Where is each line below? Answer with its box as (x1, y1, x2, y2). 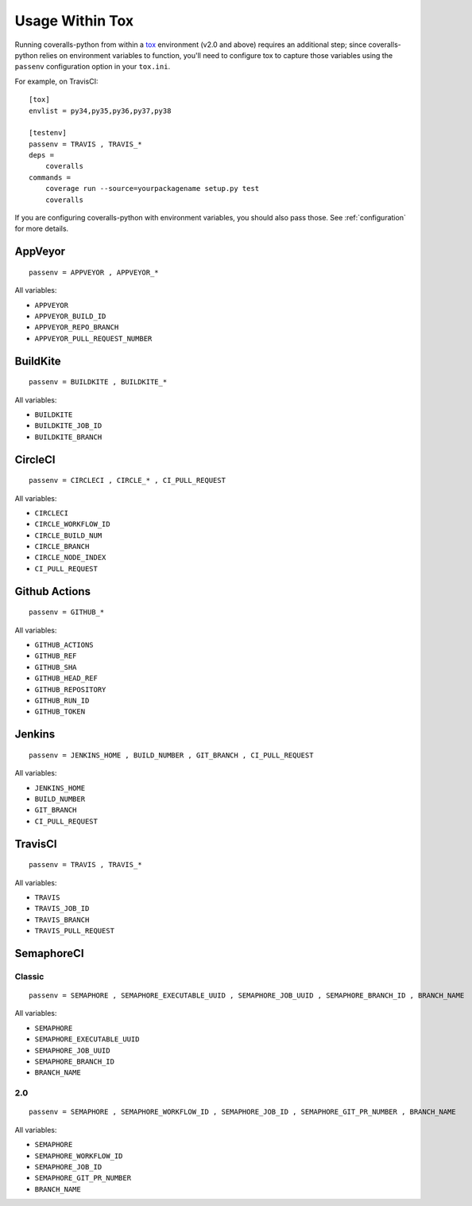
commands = (29, 173, 72, 182)
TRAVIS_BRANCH (34, 915, 90, 924)
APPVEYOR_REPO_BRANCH (34, 323, 119, 332)
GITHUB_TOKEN (34, 707, 86, 716)
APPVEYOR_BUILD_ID (34, 311, 106, 321)
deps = (29, 151, 55, 160)
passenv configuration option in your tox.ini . (14, 62, 171, 72)
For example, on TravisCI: (14, 76, 99, 86)
